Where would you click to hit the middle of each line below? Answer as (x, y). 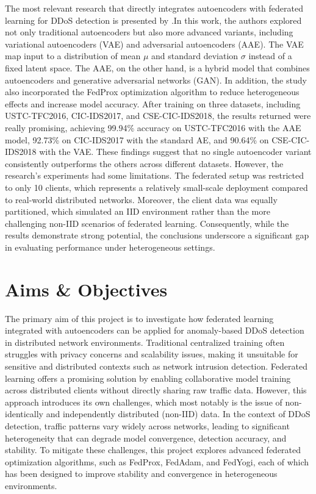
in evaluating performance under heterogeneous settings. (110, 247)
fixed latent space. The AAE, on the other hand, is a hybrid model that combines (157, 67)
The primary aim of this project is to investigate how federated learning (139, 318)
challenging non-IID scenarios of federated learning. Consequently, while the (147, 223)
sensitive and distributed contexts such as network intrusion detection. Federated (156, 366)
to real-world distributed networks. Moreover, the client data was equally (141, 199)
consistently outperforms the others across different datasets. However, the (144, 163)
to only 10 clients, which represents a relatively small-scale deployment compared (156, 187)
